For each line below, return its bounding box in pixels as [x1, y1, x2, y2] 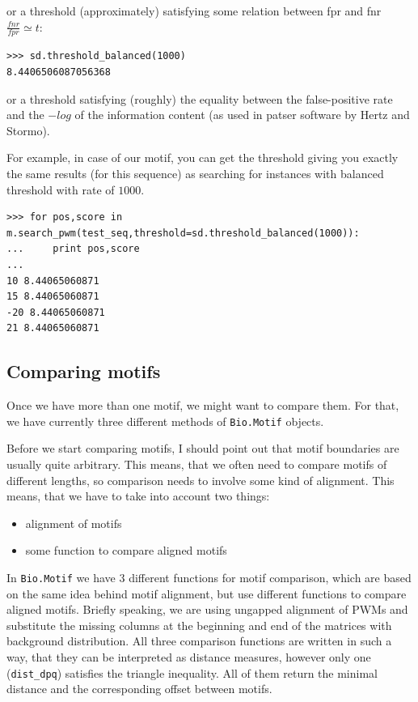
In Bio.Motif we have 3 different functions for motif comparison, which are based [6, 568, 412, 585]
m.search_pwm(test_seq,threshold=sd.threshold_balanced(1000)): [6, 227, 360, 239]
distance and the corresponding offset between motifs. [6, 680, 272, 697]
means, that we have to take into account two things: [6, 487, 270, 504]
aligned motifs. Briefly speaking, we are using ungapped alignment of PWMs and [6, 601, 408, 618]
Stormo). [6, 121, 50, 138]
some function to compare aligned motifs [25, 542, 227, 559]
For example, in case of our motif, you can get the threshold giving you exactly [6, 149, 399, 166]
